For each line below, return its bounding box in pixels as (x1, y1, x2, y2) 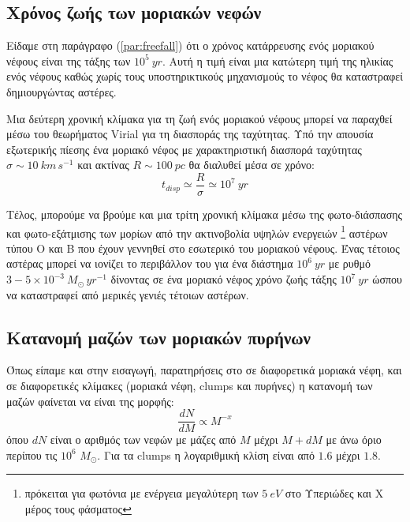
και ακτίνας (77, 156, 129, 173)
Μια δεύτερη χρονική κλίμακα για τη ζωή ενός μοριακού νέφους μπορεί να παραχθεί (6, 110, 393, 126)
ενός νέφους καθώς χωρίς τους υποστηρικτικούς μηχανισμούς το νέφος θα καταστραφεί (6, 68, 403, 84)
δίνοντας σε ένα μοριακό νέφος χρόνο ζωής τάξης (110, 271, 337, 287)
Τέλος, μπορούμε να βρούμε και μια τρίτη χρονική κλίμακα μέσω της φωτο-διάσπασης (6, 206, 403, 223)
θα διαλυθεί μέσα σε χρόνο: (188, 156, 315, 173)
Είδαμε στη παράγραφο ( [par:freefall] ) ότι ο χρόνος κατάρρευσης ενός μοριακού (6, 37, 375, 54)
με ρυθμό (328, 255, 371, 272)
